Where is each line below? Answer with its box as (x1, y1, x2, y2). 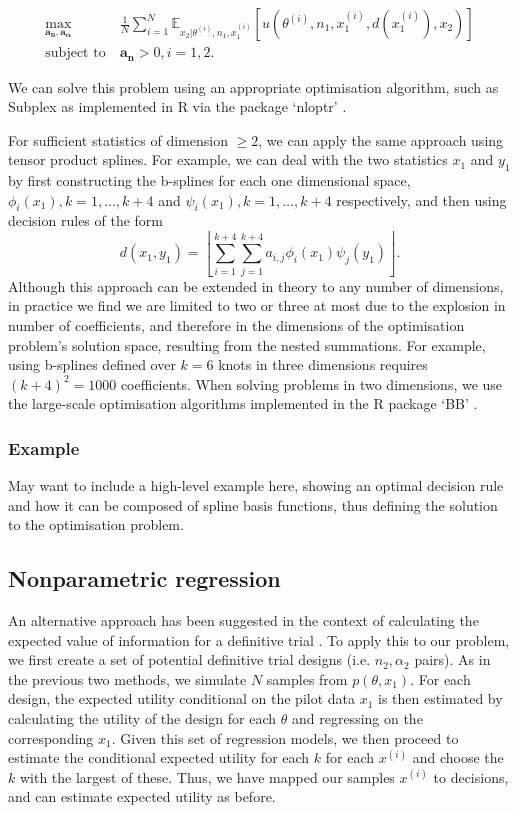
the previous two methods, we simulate (8, 668, 247, 689)
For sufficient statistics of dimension (8, 129, 228, 150)
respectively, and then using (336, 189, 507, 210)
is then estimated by (378, 688, 503, 709)
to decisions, (433, 766, 509, 787)
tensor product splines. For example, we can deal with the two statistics (8, 149, 448, 170)
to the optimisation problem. (8, 514, 184, 535)
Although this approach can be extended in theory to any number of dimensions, (8, 275, 504, 296)
